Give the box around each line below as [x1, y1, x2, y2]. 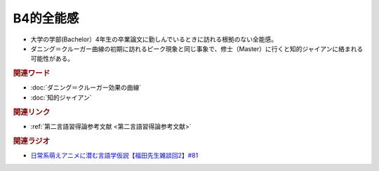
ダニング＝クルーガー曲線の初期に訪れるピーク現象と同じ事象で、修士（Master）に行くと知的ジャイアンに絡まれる [30, 44, 364, 53]
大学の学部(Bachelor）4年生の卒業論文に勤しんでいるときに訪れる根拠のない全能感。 [30, 35, 277, 43]
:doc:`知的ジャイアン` [30, 93, 92, 102]
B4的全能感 [13, 11, 79, 26]
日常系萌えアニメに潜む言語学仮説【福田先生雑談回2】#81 [30, 151, 199, 159]
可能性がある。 [30, 55, 74, 63]
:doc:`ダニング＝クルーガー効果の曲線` [30, 83, 142, 92]
